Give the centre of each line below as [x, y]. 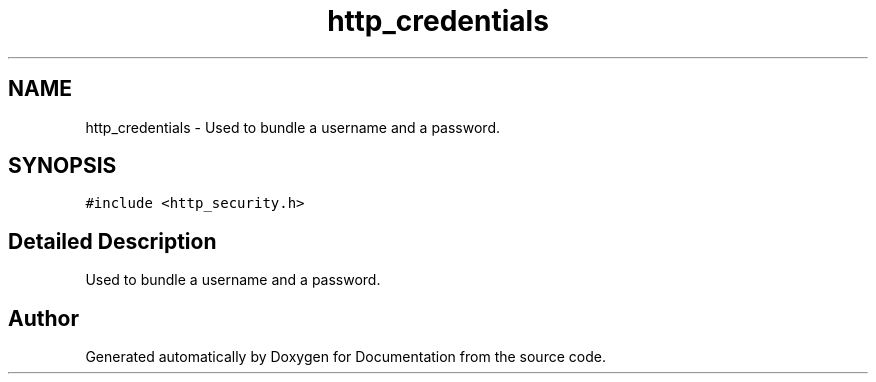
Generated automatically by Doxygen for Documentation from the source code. [345, 357]
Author [43, 318]
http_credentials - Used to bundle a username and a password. [293, 127]
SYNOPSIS [62, 166]
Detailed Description [112, 241]
